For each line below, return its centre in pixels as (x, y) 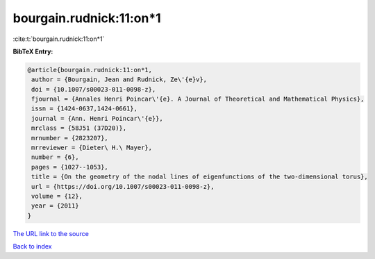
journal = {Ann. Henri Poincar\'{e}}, (97, 118)
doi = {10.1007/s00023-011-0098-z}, (94, 89)
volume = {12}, (57, 196)
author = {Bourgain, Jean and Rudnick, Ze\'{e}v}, (119, 80)
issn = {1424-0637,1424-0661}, (85, 109)
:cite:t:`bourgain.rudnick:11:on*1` (59, 39)
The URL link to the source (51, 233)
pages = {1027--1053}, (70, 167)
